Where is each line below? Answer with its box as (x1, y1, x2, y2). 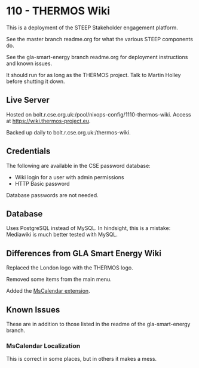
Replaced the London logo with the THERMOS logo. (6, 264, 133, 271)
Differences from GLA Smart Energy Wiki (6, 248, 162, 258)
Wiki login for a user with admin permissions (14, 173, 124, 180)
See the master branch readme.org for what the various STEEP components (6, 35, 193, 42)
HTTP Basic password (14, 180, 70, 187)
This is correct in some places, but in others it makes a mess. (6, 355, 157, 363)
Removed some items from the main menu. (6, 276, 112, 283)
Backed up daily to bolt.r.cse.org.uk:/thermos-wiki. (6, 128, 131, 136)
